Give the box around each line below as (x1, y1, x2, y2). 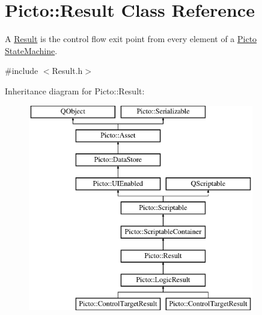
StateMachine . (5, 44, 58, 57)
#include (5, 64, 38, 77)
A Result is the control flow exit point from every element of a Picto (5, 32, 257, 45)
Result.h (52, 64, 83, 77)
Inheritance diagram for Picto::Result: (5, 84, 145, 97)
